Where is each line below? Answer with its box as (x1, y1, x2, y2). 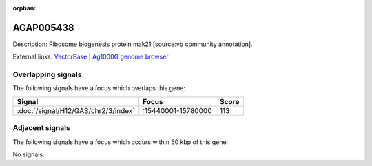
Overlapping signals (12, 70, 82, 79)
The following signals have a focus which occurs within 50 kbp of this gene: (12, 138, 229, 146)
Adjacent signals (12, 123, 70, 133)
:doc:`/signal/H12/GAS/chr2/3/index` (17, 105, 135, 115)
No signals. (12, 150, 45, 158)
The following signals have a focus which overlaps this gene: (12, 84, 186, 92)
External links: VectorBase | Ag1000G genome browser (12, 52, 169, 61)
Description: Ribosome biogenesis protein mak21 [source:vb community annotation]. (12, 40, 253, 48)
